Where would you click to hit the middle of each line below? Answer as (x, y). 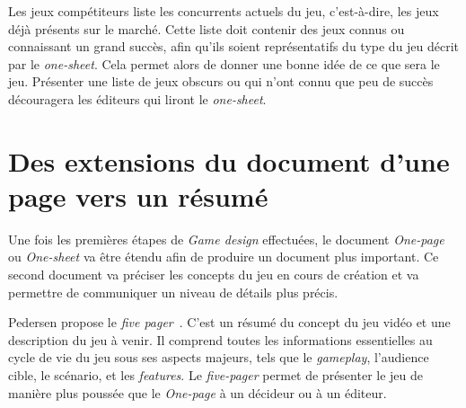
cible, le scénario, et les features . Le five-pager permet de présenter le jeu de (216, 375)
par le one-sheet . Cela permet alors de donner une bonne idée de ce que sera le (224, 63)
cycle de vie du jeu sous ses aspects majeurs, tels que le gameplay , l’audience (219, 357)
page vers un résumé (138, 195)
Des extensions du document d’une (229, 160)
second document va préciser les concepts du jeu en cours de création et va (214, 275)
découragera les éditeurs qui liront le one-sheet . (137, 98)
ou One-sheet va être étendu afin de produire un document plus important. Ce (224, 257)
